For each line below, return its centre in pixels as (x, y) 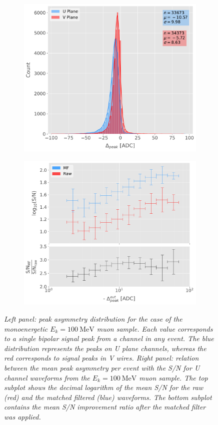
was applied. (22, 416)
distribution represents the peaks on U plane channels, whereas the (105, 348)
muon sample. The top (173, 377)
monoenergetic (26, 328)
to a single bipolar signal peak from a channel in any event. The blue (109, 338)
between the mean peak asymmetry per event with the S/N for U (102, 368)
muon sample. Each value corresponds (155, 328)
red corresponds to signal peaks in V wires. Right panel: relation (101, 358)
